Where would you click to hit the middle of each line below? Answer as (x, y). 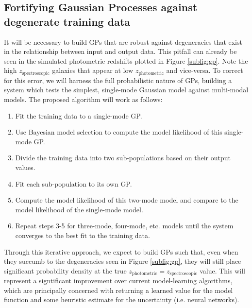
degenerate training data (67, 21)
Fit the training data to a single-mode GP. (79, 115)
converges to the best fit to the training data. (83, 235)
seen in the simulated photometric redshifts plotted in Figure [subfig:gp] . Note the (126, 60)
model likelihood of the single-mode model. (79, 209)
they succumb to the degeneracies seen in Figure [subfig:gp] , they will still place (123, 261)
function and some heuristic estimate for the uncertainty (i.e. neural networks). (122, 299)
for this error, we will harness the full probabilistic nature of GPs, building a (118, 80)
